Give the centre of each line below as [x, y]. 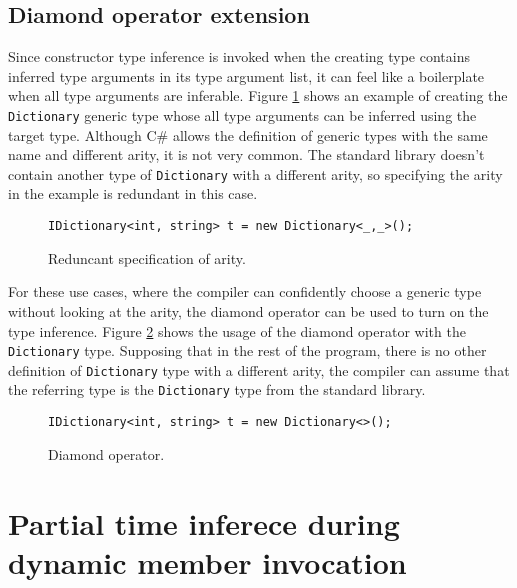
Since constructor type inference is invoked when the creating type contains [239, 56]
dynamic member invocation [207, 561]
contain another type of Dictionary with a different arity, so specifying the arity [255, 173]
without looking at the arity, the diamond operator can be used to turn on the [248, 310]
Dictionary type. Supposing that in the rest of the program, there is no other [247, 350]
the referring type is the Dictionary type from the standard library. [217, 389]
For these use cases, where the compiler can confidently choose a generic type [245, 291]
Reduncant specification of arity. [147, 257]
